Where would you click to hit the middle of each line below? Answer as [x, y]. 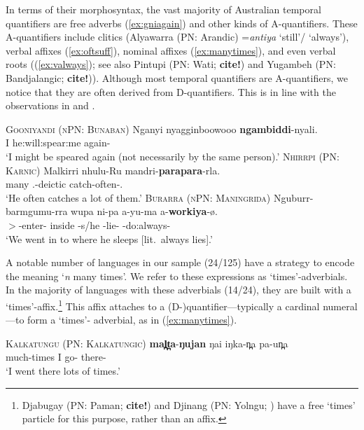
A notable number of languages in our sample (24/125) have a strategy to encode [180, 262]
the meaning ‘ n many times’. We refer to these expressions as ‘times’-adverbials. [177, 276]
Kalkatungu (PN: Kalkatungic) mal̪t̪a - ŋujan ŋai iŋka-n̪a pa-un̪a [147, 343]
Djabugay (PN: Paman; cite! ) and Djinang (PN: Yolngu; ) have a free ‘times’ [189, 404]
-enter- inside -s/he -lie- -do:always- [94, 224]
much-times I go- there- [56, 357]
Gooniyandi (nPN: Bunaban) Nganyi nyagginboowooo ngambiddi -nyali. [162, 129]
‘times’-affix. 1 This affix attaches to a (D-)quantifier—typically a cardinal [163, 305]
